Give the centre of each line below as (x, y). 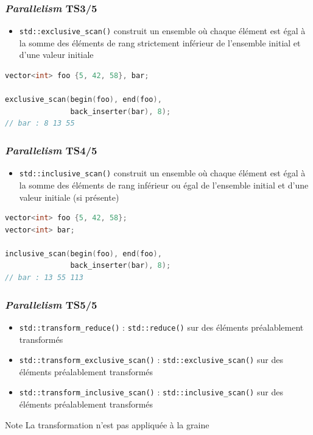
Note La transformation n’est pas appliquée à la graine (107, 424)
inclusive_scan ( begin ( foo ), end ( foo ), (83, 253)
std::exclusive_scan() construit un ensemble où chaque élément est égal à (162, 31)
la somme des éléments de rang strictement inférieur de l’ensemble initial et (160, 42)
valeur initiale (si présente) (69, 197)
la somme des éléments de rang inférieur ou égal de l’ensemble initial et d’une (164, 185)
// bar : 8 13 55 (40, 124)
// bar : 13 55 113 (44, 278)
